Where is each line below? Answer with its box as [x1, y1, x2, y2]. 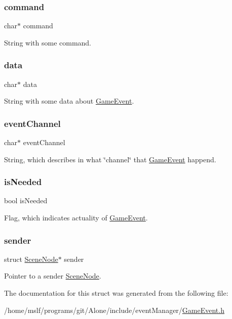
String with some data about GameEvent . [4, 96, 134, 106]
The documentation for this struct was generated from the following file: [4, 288, 228, 298]
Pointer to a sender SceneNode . [4, 270, 101, 281]
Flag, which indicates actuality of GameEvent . [4, 212, 148, 223]
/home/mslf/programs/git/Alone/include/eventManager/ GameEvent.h [4, 304, 224, 315]
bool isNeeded [4, 195, 48, 206]
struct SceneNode [4, 253, 58, 264]
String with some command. [4, 37, 92, 48]
